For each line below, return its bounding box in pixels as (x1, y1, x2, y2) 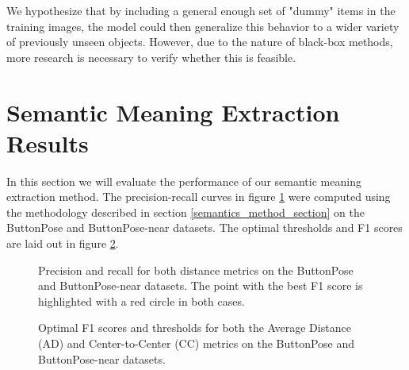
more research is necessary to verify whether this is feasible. (6, 48, 296, 65)
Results (6, 126, 89, 159)
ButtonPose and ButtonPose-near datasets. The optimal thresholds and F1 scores (6, 219, 403, 236)
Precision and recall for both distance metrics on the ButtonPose (38, 261, 354, 278)
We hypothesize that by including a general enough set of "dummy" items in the (6, 2, 396, 18)
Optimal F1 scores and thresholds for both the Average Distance (38, 319, 351, 336)
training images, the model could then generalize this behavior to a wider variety (6, 17, 399, 34)
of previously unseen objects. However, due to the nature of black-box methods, (6, 33, 393, 50)
